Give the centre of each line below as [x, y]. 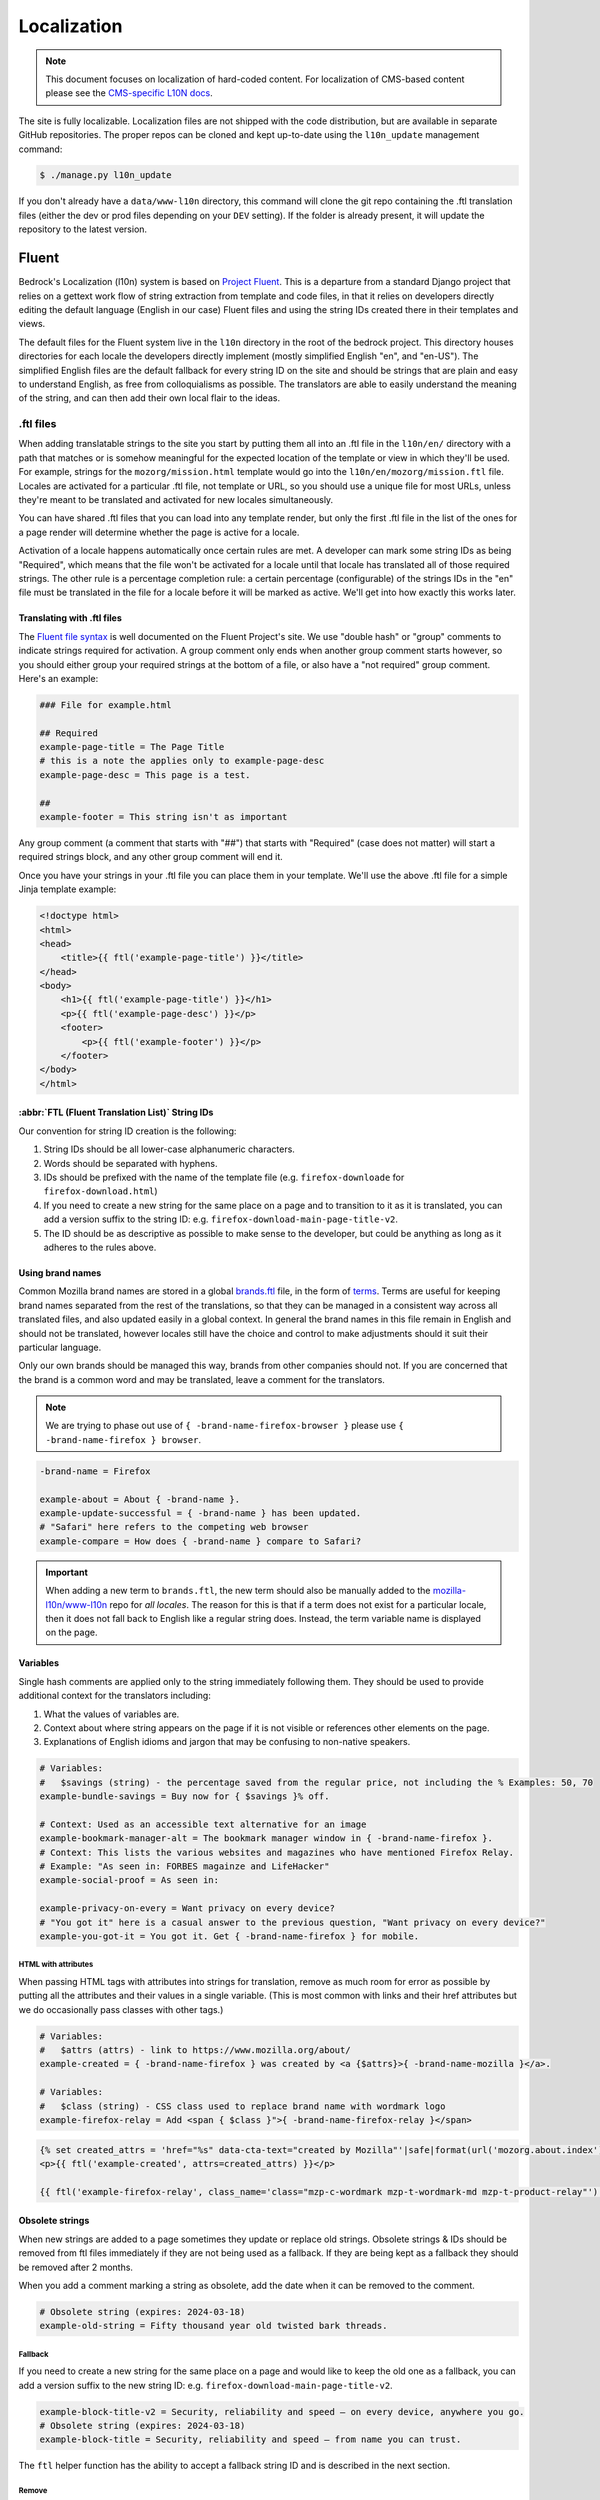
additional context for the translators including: [115, 1696]
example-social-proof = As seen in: [129, 1880]
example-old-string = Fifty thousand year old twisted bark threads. [213, 2326]
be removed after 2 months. [76, 2267]
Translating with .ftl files [70, 618]
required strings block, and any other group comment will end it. [151, 857]
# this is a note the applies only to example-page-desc [182, 761]
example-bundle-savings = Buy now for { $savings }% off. [184, 1796]
